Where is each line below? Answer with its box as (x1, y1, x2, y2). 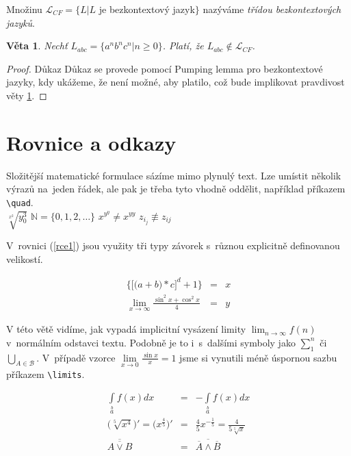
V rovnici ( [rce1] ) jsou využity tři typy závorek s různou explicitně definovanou (6, 238, 340, 253)
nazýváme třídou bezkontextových (203, 2, 341, 16)
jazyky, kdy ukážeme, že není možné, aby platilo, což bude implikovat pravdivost (6, 75, 345, 89)
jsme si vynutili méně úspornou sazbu (179, 350, 337, 364)
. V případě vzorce (36, 350, 116, 364)
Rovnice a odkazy (6, 128, 177, 156)
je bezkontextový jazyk (99, 2, 195, 16)
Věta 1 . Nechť (6, 38, 68, 53)
